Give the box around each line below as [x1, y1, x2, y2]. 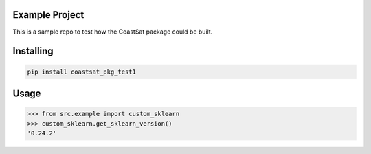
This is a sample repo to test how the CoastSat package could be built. [12, 27, 213, 36]
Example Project [12, 9, 85, 21]
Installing [12, 45, 54, 57]
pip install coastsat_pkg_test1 [27, 67, 137, 76]
